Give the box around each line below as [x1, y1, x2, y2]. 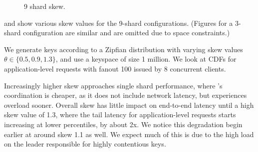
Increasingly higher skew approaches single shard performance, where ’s [4, 80, 223, 90]
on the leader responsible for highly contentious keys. [4, 139, 166, 149]
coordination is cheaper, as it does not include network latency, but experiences [4, 90, 247, 100]
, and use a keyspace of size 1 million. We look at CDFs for [55, 54, 237, 64]
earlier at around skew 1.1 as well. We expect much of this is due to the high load [4, 129, 254, 139]
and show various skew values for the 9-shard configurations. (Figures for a [4, 17, 233, 28]
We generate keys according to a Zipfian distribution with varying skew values [4, 44, 243, 54]
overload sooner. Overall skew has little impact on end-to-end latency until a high [4, 99, 254, 110]
